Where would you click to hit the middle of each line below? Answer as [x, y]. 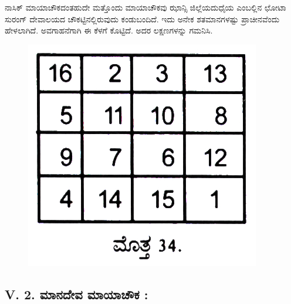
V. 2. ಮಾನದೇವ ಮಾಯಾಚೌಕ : [77, 294]
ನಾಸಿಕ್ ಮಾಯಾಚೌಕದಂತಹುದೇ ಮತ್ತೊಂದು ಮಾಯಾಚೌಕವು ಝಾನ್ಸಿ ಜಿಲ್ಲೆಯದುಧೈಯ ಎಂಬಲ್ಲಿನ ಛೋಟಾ [145, 7]
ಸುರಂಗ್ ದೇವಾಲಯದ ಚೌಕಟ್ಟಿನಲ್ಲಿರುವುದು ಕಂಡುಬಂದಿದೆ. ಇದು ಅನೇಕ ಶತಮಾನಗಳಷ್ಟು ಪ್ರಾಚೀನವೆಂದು [142, 19]
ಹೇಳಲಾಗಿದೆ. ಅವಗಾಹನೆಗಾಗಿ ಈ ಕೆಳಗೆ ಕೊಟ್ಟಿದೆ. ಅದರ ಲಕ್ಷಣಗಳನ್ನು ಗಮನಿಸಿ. [109, 30]
